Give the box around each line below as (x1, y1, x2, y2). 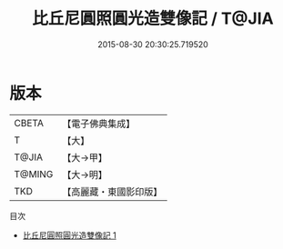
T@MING (14, 167, 54, 180)
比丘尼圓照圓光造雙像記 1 (22, 229, 116, 241)
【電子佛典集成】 (62, 117, 136, 130)
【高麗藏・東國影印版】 (62, 185, 163, 198)
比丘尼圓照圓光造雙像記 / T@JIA (31, 8, 275, 29)
